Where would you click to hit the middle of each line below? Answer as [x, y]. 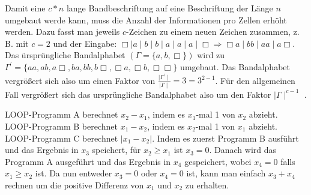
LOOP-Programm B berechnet [61, 126]
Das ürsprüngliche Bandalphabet [65, 55]
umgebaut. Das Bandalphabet [235, 66]
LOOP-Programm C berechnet [62, 138]
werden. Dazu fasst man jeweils [62, 31]
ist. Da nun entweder [74, 173]
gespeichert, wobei [218, 161]
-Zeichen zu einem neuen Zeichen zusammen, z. [213, 31]
